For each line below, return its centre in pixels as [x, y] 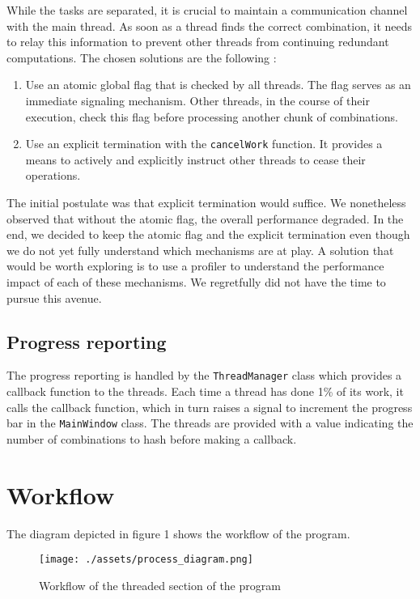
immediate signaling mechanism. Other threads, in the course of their [197, 100]
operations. [53, 175]
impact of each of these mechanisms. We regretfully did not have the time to [196, 281]
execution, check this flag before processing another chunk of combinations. [212, 116]
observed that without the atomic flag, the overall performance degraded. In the [205, 218]
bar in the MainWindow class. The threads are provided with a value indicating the [210, 423]
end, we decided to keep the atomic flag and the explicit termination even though [208, 234]
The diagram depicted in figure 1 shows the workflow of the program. [178, 533]
